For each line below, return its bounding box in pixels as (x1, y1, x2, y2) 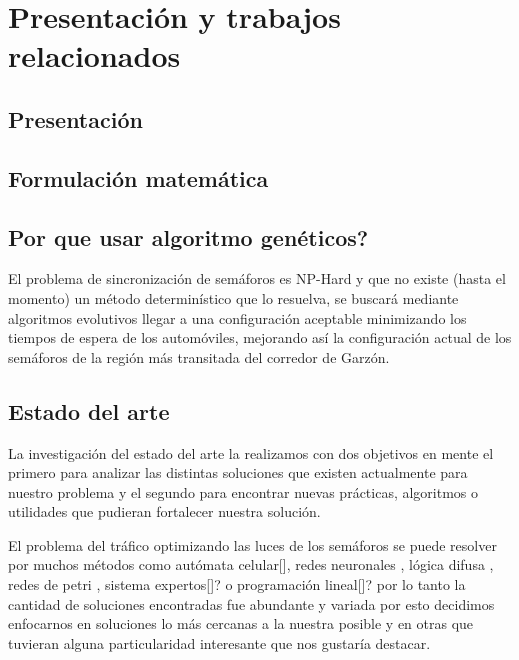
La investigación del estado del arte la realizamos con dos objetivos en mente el (8, 442, 494, 463)
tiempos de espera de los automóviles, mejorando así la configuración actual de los (8, 327, 512, 348)
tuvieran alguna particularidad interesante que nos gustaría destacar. (8, 632, 431, 653)
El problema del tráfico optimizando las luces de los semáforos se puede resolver (8, 534, 497, 555)
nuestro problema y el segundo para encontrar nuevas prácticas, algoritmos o (8, 481, 479, 502)
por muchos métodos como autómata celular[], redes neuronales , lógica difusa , (8, 554, 494, 575)
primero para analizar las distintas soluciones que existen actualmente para (8, 462, 468, 483)
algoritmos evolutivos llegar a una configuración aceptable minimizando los (8, 307, 467, 328)
